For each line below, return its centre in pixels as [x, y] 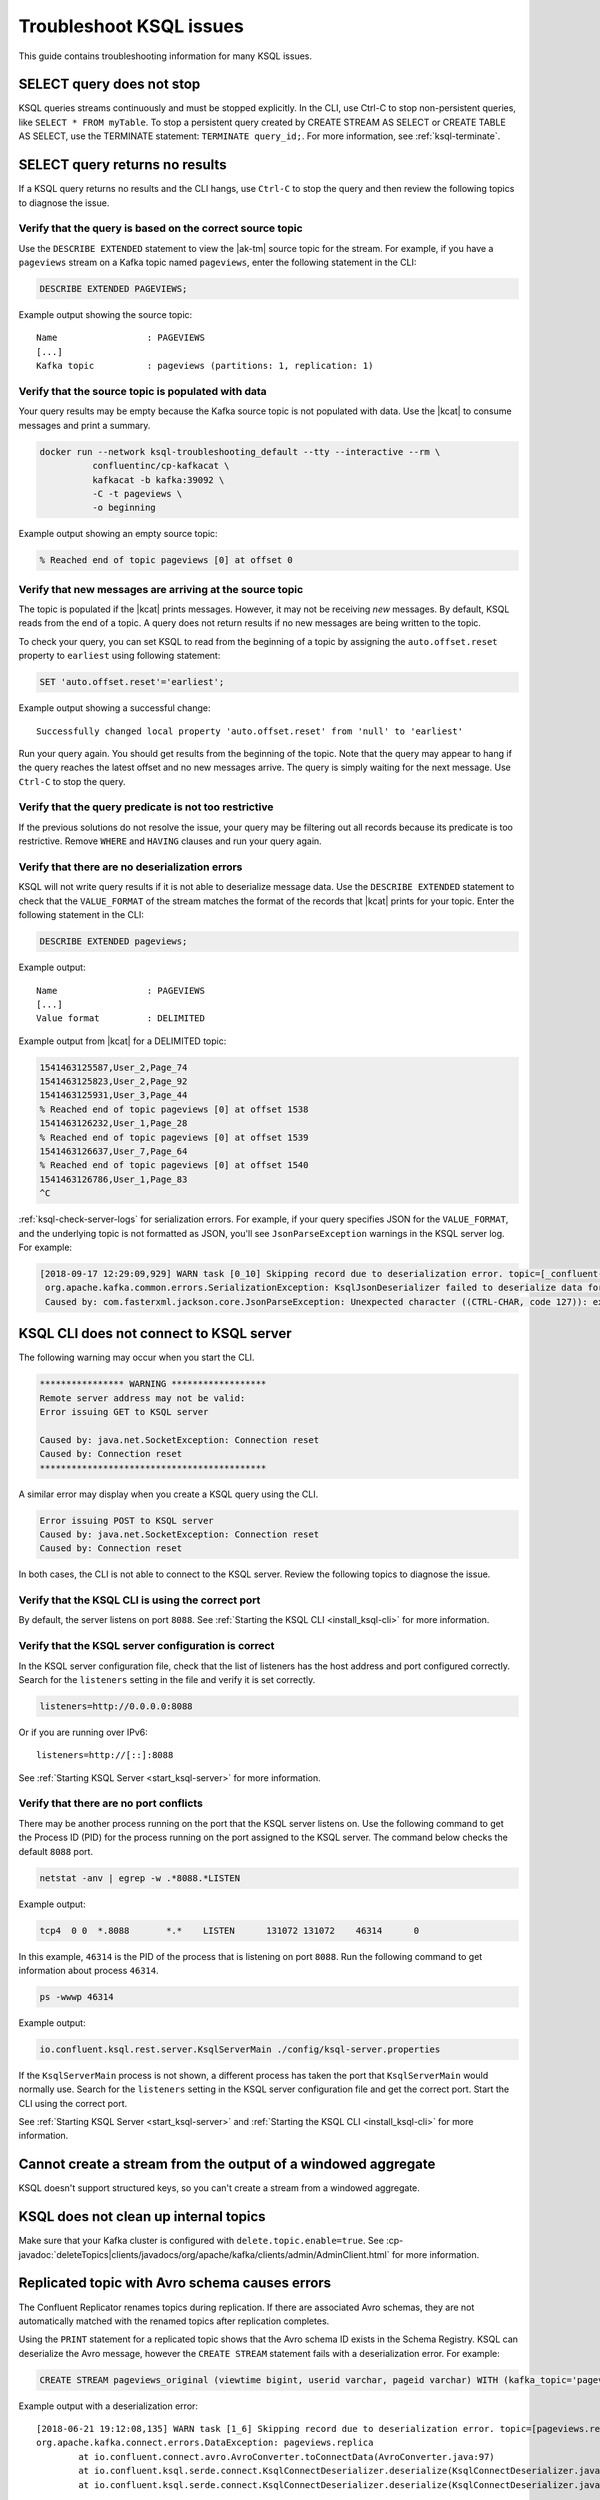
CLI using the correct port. [73, 2103]
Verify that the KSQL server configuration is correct [146, 1646]
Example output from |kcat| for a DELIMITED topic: [122, 1041]
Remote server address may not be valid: [142, 1398]
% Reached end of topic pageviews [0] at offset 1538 [174, 1109]
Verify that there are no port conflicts [111, 1803]
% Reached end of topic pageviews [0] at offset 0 [166, 560]
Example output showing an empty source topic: [118, 534]
